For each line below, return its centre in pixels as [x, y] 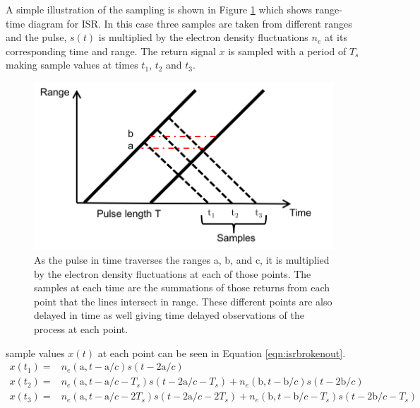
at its [336, 37]
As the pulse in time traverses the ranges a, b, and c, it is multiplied [182, 260]
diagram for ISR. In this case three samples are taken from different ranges [190, 23]
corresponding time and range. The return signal [111, 51]
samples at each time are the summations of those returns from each [182, 287]
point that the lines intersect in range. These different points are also [183, 301]
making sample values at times [72, 65]
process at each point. [81, 328]
